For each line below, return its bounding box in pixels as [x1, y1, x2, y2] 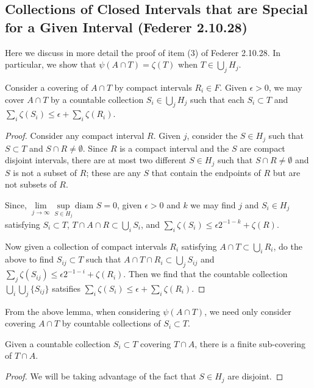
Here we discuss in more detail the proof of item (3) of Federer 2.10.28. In [5, 46, 281, 58]
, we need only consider [204, 305, 291, 317]
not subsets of [5, 178, 57, 191]
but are [273, 166, 301, 178]
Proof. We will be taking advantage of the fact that [5, 370, 196, 383]
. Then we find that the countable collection [123, 267, 288, 280]
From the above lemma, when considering [5, 305, 160, 317]
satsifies [52, 281, 81, 294]
